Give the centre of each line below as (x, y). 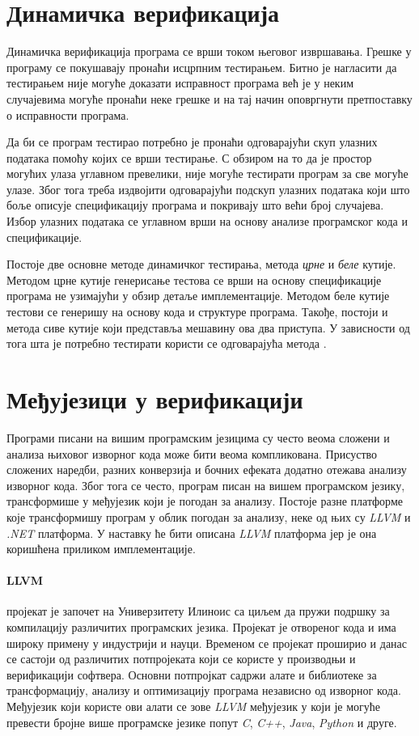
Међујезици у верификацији (155, 399)
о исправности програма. (68, 114)
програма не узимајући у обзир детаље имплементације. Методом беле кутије (198, 296)
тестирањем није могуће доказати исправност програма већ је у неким (180, 83)
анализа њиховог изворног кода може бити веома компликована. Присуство (192, 453)
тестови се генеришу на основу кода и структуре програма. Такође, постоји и (197, 312)
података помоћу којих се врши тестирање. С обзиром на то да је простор (189, 157)
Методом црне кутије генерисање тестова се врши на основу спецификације (194, 279)
